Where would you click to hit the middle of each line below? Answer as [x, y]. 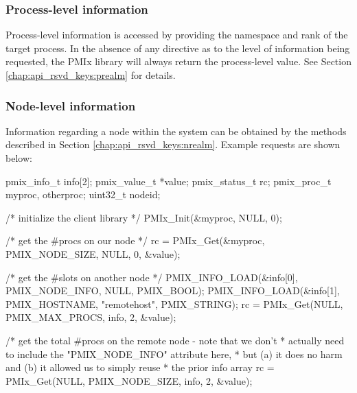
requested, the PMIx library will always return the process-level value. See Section [178, 61]
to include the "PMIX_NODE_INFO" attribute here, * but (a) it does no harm [174, 354]
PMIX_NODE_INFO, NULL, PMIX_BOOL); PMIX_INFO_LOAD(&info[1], [173, 290]
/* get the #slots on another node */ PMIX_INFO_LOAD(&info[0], [152, 277]
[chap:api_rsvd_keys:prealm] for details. [91, 75]
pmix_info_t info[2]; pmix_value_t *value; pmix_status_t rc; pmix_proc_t [169, 181]
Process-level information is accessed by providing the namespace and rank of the [177, 35]
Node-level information [71, 105]
